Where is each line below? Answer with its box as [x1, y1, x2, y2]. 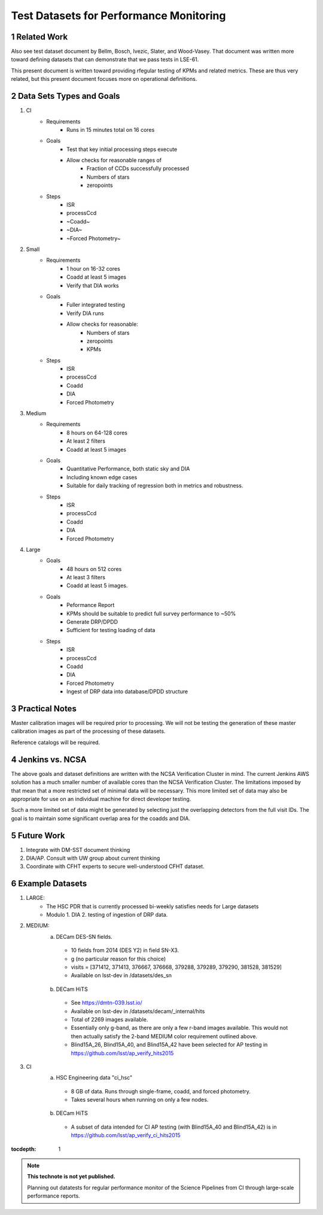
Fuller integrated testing [66, 301, 126, 309]
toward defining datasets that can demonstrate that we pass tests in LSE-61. [11, 56, 199, 63]
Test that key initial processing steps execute [66, 146, 178, 153]
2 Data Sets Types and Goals [11, 91, 120, 101]
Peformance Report [66, 602, 115, 609]
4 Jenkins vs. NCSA [11, 754, 87, 764]
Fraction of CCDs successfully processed [87, 165, 190, 172]
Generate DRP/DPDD [66, 618, 118, 625]
